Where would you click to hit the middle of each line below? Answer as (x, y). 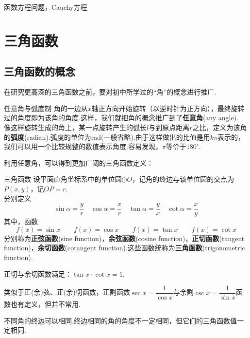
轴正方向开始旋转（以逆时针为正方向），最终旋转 (168, 108)
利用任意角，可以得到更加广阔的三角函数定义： (79, 162)
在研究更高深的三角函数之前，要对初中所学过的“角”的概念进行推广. (110, 92)
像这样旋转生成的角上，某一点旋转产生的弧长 (75, 127)
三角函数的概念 (40, 71)
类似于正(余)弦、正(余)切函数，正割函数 (67, 292)
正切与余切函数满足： (38, 273)
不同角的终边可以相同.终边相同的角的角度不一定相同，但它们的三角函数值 (120, 320)
